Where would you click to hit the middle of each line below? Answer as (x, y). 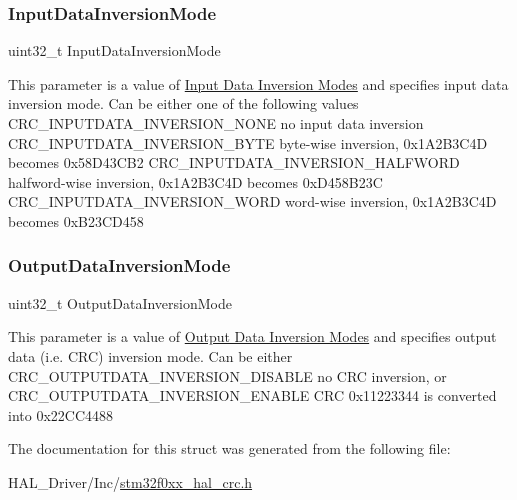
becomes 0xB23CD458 (76, 220)
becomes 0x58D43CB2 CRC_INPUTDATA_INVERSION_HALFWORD (234, 162)
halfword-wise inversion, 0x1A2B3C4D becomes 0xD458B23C (195, 181)
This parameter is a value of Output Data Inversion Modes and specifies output (252, 336)
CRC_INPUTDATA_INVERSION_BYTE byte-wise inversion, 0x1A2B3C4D (248, 142)
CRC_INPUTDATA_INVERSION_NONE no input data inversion (216, 123)
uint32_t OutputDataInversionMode (120, 302)
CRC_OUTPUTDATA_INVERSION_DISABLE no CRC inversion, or (227, 375)
